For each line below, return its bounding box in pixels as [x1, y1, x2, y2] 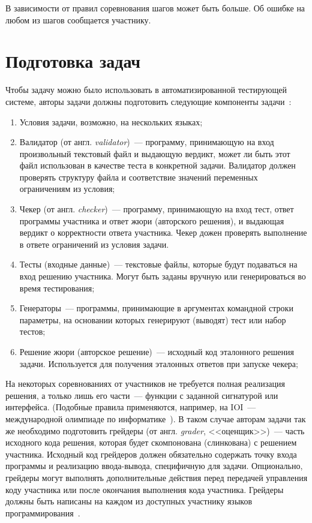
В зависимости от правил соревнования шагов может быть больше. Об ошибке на [5, 2, 305, 14]
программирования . [5, 506, 80, 519]
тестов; [19, 325, 46, 338]
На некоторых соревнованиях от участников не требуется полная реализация [5, 377, 285, 390]
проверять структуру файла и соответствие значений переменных [19, 170, 258, 183]
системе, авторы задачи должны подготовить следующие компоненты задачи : [5, 95, 292, 107]
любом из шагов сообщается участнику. [5, 13, 151, 26]
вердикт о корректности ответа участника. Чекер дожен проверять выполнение [19, 226, 307, 239]
